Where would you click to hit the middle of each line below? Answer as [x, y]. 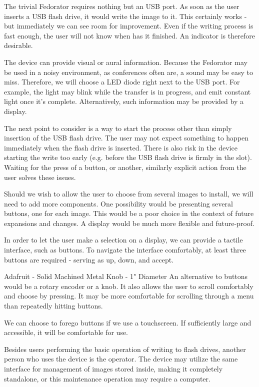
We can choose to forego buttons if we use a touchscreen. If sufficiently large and [128, 322]
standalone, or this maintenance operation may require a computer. [107, 378]
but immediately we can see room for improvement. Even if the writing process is [129, 26]
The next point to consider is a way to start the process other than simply [118, 128]
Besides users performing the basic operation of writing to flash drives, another [125, 349]
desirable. [18, 45]
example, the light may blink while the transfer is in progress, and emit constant [127, 91]
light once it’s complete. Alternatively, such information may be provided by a [124, 101]
